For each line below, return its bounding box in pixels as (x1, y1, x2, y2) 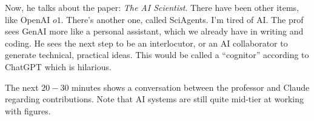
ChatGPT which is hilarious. (5, 60, 112, 73)
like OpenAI (5, 13, 50, 25)
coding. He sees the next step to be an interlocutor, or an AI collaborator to (5, 36, 288, 49)
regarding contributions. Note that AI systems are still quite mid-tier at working (5, 93, 304, 105)
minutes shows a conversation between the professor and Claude (72, 80, 310, 93)
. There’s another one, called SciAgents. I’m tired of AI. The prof (61, 13, 304, 25)
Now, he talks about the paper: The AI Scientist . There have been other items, (5, 1, 299, 13)
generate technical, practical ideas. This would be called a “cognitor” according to (5, 48, 309, 61)
